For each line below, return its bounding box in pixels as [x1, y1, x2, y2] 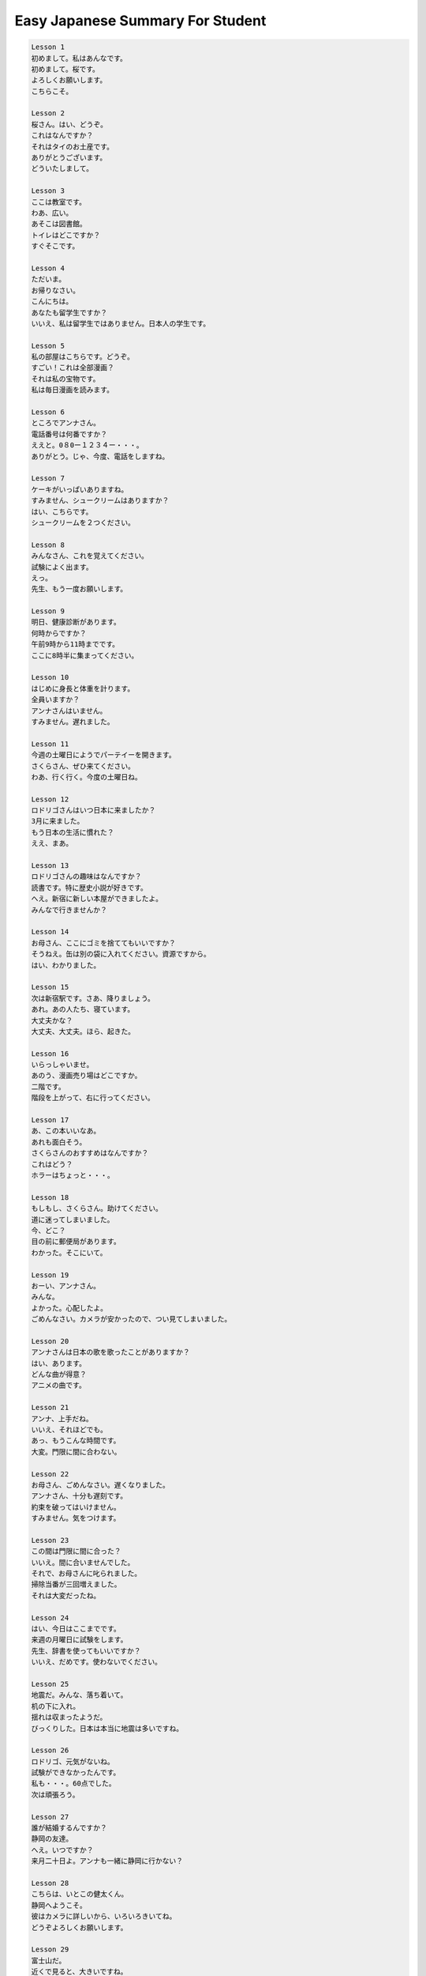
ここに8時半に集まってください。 [31, 650, 139, 660]
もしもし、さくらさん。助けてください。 [31, 1204, 163, 1213]
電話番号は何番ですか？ [31, 429, 108, 439]
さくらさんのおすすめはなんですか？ [31, 1148, 149, 1158]
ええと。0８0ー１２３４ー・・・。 [31, 441, 144, 450]
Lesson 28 [31, 1878, 69, 1887]
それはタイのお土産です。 [31, 142, 114, 151]
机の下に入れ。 [31, 1702, 80, 1710]
